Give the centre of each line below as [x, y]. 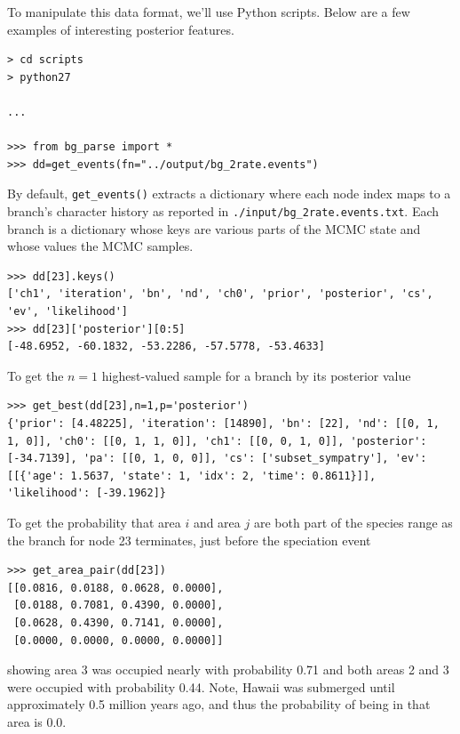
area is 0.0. [37, 721]
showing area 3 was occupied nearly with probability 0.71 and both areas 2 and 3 [228, 669]
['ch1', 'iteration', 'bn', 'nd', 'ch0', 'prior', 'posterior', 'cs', [220, 294]
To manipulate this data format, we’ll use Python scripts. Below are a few [209, 12]
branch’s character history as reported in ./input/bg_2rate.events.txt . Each [223, 211]
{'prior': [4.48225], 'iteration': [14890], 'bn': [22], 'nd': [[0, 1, [223, 423]
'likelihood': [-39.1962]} [87, 493]
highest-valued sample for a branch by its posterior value [256, 375]
